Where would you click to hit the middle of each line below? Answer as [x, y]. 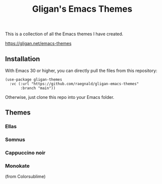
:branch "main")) [38, 88]
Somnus [15, 139]
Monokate [18, 166]
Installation [23, 59]
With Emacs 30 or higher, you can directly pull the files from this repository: [81, 70]
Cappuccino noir [25, 153]
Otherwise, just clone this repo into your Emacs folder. [60, 97]
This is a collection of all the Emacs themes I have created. [64, 34]
